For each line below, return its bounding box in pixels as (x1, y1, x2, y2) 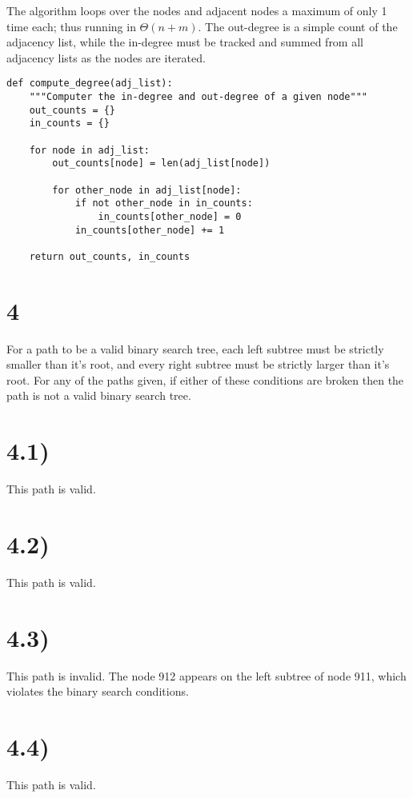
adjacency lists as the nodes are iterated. (6, 49, 206, 66)
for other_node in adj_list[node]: (52, 184, 242, 196)
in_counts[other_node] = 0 (98, 210, 242, 222)
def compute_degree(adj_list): (6, 78, 173, 90)
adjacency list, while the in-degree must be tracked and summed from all (6, 34, 363, 50)
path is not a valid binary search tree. (6, 387, 191, 404)
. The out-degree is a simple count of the (198, 18, 398, 34)
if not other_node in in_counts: (74, 198, 253, 209)
